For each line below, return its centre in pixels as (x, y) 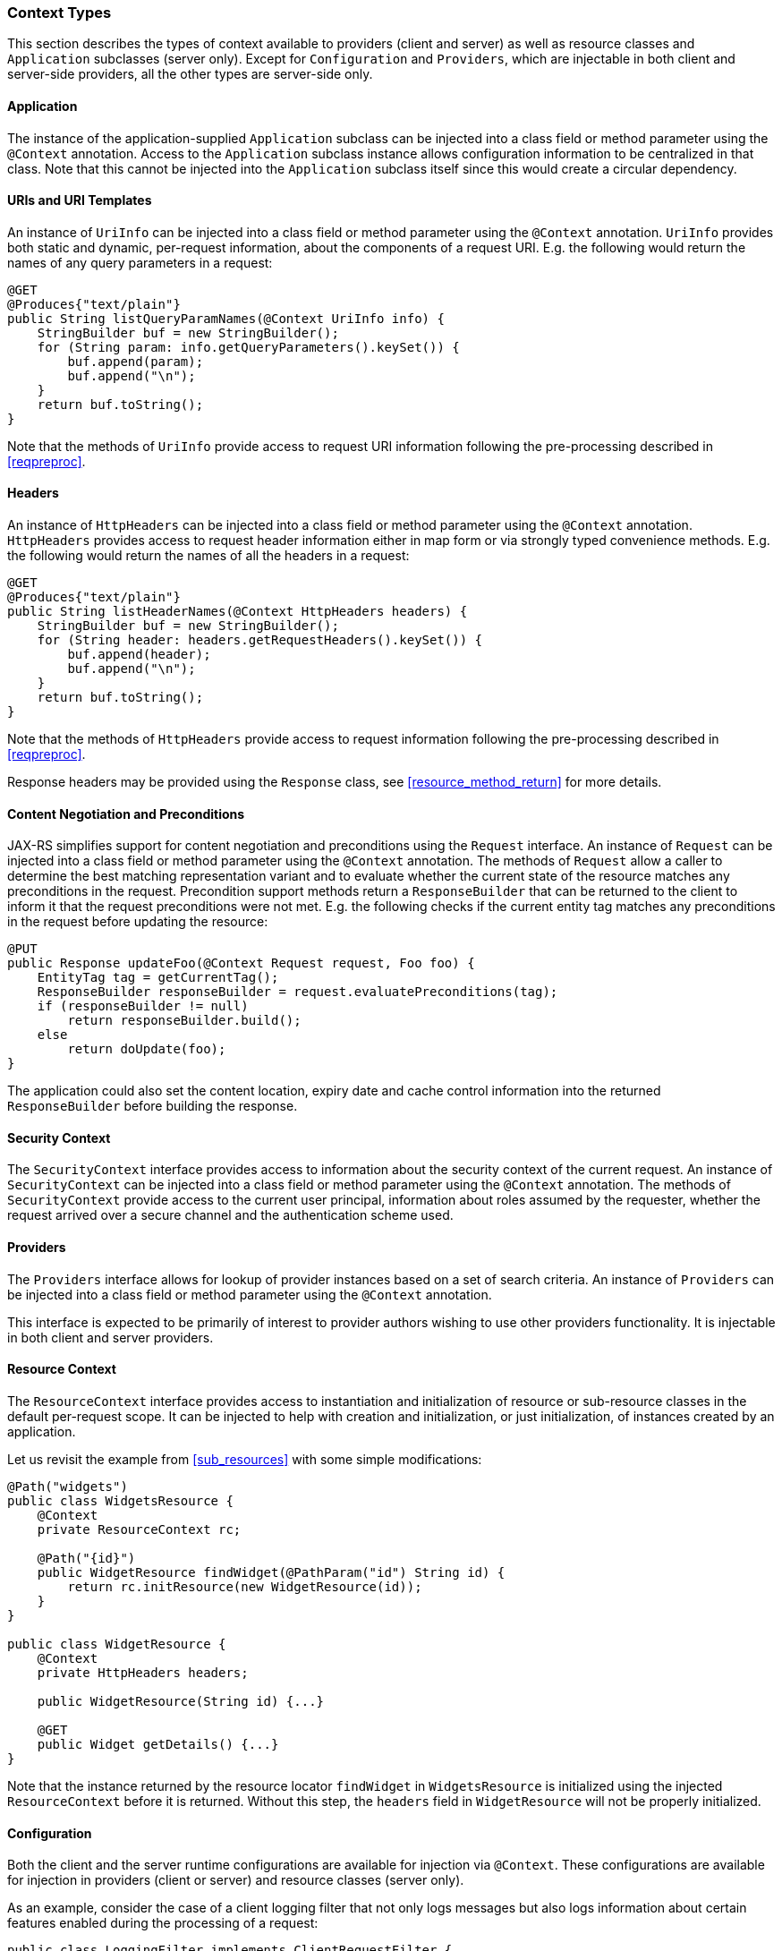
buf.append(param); (136, 361)
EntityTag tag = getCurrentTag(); (158, 978)
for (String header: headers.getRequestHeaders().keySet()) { (260, 640)
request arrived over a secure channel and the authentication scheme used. (230, 1215)
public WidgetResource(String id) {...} (181, 1701)
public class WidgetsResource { (120, 1500)
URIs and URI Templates (80, 200)
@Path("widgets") (68, 1486)
